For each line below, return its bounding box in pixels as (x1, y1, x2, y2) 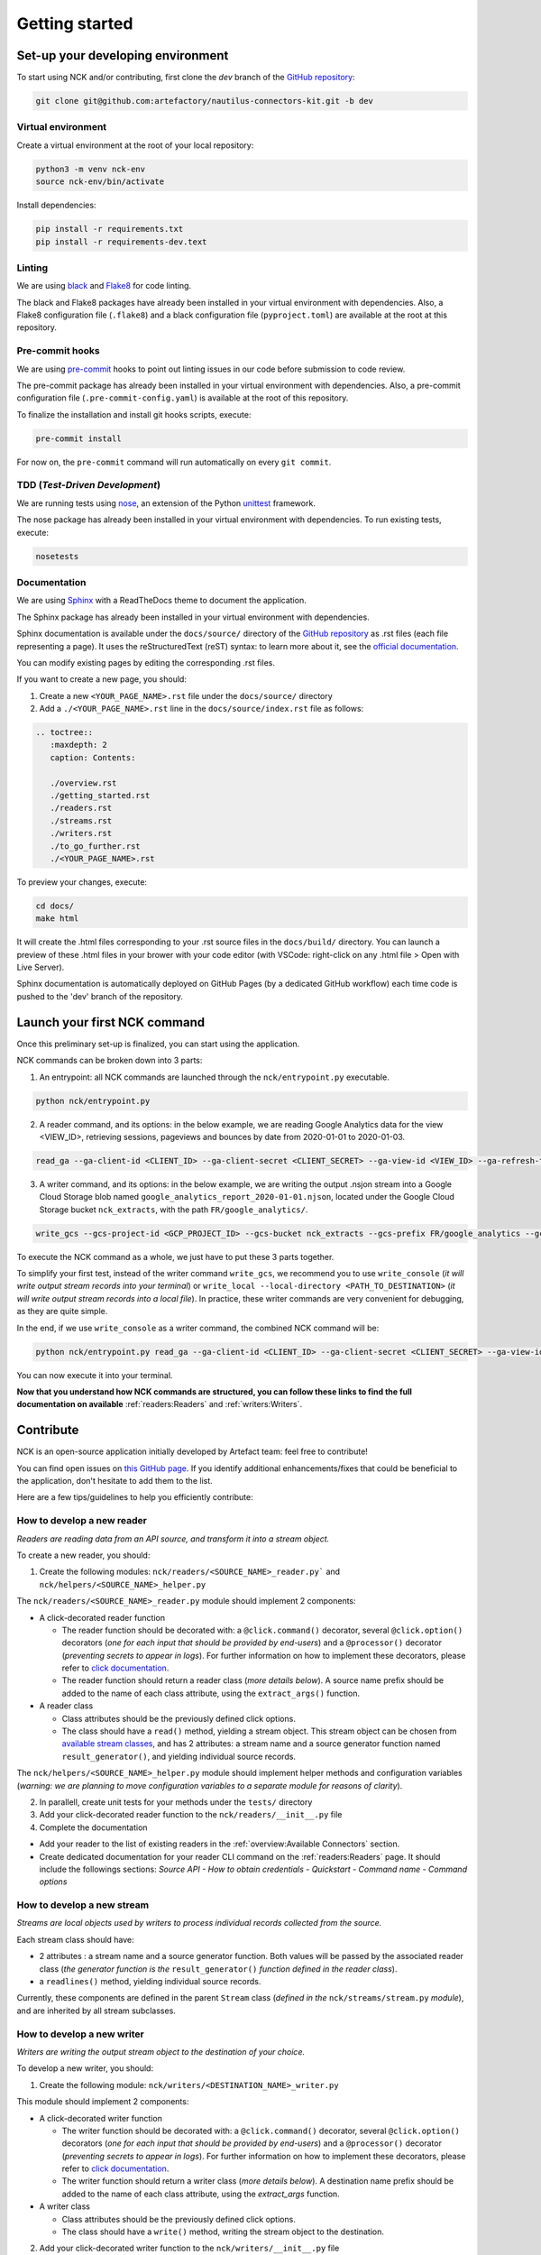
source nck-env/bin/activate (35, 177, 165, 187)
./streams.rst (50, 815, 113, 825)
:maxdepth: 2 (50, 740, 108, 750)
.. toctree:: (35, 727, 94, 738)
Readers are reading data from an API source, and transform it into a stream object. (16, 1533, 330, 1544)
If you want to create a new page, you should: (16, 674, 187, 685)
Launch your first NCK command (16, 1015, 206, 1030)
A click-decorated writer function (39, 2112, 162, 2123)
